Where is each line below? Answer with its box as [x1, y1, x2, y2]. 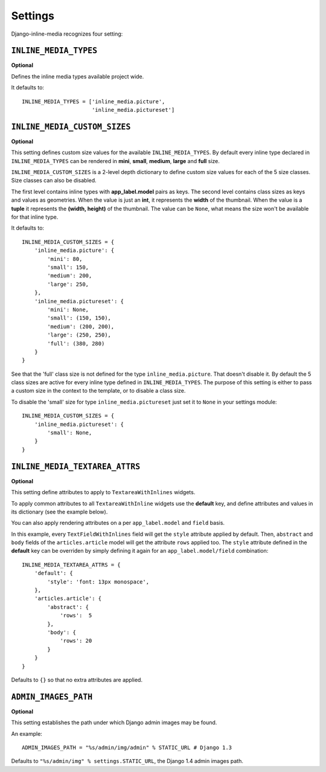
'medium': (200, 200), [47, 323, 115, 330]
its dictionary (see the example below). [11, 508, 108, 515]
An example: [11, 730, 42, 737]
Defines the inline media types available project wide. [11, 72, 144, 80]
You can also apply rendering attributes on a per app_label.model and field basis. [11, 519, 225, 527]
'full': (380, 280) [47, 340, 105, 347]
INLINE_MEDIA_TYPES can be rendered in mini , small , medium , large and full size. [11, 157, 220, 164]
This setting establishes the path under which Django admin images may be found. [11, 719, 217, 726]
